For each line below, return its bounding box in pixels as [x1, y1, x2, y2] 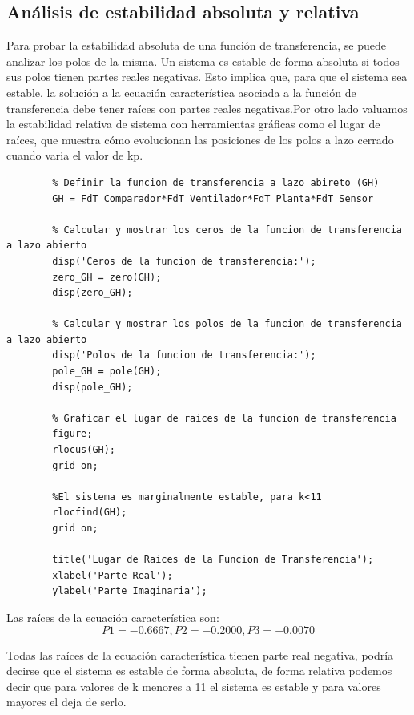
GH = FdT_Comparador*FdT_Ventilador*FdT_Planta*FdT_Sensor [52, 192, 374, 204]
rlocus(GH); [52, 444, 116, 456]
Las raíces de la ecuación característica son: [6, 608, 219, 625]
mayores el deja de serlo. [6, 693, 127, 710]
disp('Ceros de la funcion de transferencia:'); [52, 255, 316, 267]
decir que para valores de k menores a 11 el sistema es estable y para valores [6, 677, 381, 694]
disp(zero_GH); [52, 287, 133, 299]
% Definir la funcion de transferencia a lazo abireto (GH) [52, 176, 380, 188]
